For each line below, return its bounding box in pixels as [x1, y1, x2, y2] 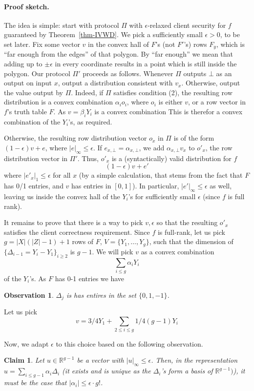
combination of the [4, 116, 61, 126]
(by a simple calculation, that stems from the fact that [79, 170, 243, 180]
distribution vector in [4, 153, 68, 163]
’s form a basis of [161, 366, 213, 376]
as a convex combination [141, 246, 214, 256]
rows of [72, 236, 94, 247]
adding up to [4, 59, 42, 69]
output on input [4, 78, 52, 88]
